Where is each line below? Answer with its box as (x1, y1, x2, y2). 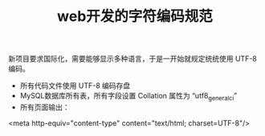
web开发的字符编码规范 (57, 7, 213, 26)
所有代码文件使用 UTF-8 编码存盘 (19, 81, 131, 90)
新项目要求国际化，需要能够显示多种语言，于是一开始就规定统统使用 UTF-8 (8, 54, 257, 64)
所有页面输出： (19, 102, 70, 112)
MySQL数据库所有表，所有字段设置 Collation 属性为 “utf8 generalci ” (19, 91, 238, 102)
